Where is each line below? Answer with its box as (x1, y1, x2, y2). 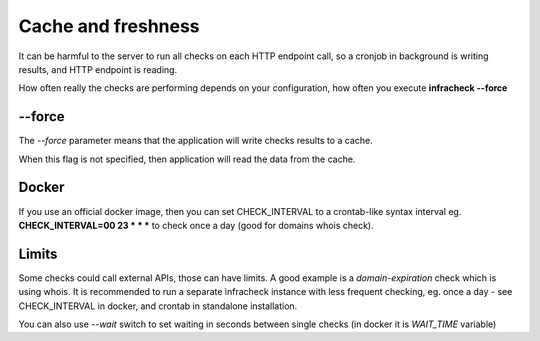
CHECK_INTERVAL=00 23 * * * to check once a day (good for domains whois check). (18, 219, 374, 231)
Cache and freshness (18, 15, 200, 37)
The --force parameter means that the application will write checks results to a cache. (18, 135, 374, 147)
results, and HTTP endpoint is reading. (18, 63, 178, 75)
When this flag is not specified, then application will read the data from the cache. (18, 153, 356, 165)
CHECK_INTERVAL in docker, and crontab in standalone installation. (18, 300, 298, 312)
